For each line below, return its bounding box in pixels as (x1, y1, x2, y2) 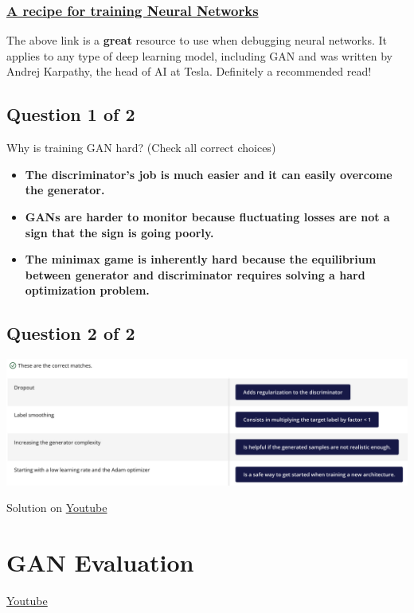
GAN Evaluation (6, 546, 194, 579)
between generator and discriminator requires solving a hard (25, 266, 365, 283)
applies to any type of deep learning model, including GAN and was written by (6, 47, 393, 64)
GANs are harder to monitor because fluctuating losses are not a (25, 208, 390, 225)
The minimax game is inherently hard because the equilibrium (25, 251, 377, 267)
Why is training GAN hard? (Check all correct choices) (6, 139, 276, 156)
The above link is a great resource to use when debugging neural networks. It (6, 32, 387, 49)
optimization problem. (25, 282, 150, 299)
